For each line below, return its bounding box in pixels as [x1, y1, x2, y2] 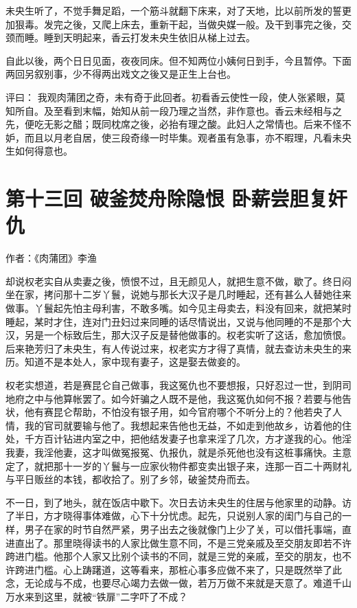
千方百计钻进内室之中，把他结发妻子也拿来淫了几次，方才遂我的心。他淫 [24, 431, 352, 446]
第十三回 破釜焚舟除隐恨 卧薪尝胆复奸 [5, 184, 347, 212]
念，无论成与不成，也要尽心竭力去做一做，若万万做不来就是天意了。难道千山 [5, 576, 352, 590]
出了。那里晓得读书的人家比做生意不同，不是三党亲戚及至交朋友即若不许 [24, 535, 352, 550]
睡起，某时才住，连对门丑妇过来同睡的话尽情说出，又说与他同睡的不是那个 [5, 314, 342, 328]
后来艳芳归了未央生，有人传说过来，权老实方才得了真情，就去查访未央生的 [5, 341, 342, 355]
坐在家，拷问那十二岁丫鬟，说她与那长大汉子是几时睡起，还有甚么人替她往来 [5, 287, 352, 302]
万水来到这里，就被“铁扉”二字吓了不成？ [5, 589, 188, 603]
